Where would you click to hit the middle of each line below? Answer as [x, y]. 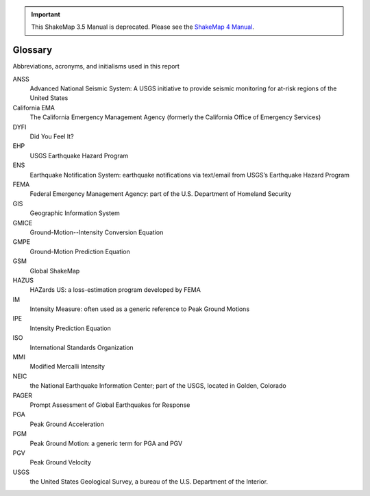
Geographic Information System [75, 213]
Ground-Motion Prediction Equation [80, 251]
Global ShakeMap [55, 271]
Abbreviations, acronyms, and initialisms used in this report [96, 66]
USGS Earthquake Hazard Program [79, 156]
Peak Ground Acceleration [67, 424]
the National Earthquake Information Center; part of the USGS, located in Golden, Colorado [158, 386]
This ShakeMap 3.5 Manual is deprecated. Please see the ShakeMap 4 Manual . [143, 27]
